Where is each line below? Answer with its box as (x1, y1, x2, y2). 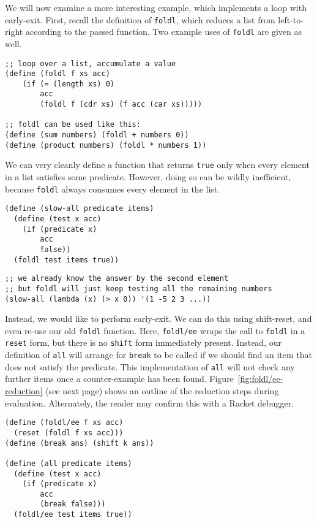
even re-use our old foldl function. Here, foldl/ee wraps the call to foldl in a (5, 324, 305, 337)
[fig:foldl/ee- (237, 372, 283, 385)
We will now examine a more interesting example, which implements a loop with (5, 1, 307, 13)
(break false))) (40, 500, 106, 509)
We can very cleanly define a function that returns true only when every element (5, 158, 310, 171)
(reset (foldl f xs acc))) (13, 428, 124, 437)
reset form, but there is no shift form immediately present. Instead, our (5, 336, 282, 349)
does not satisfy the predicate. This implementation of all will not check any (5, 360, 295, 373)
